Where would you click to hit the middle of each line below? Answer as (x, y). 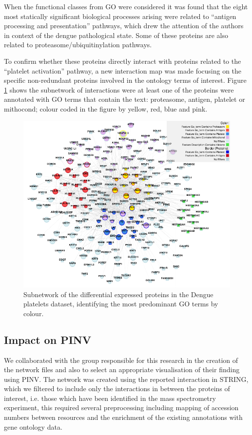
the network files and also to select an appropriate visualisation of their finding (122, 369)
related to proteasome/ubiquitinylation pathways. (78, 45)
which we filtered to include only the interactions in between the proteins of (117, 388)
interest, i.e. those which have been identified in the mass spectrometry (110, 398)
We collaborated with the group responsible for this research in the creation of (121, 360)
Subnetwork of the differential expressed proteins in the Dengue (118, 294)
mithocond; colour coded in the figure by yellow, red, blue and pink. (106, 108)
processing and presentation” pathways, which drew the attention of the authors (124, 26)
